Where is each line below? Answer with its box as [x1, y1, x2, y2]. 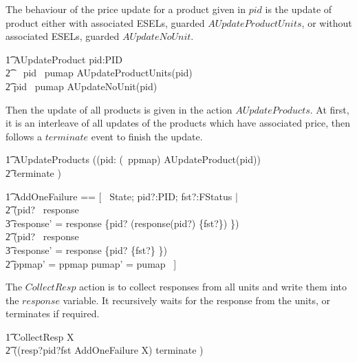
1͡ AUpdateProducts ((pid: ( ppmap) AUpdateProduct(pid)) [6, 152, 261, 167]
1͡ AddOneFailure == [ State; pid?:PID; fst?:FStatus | [6, 189, 238, 203]
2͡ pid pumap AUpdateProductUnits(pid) [6, 65, 193, 80]
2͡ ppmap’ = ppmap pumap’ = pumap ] [6, 256, 177, 270]
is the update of [265, 2, 332, 16]
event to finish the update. [91, 129, 203, 143]
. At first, [310, 102, 349, 116]
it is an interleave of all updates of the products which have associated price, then [6, 116, 350, 130]
